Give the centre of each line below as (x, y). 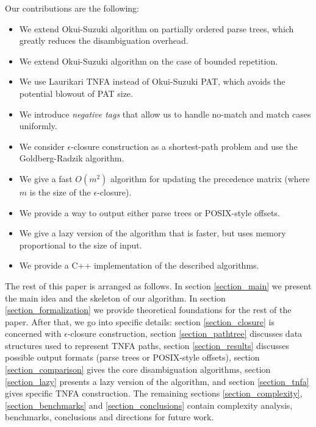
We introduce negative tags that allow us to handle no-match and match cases (165, 114)
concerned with (33, 333)
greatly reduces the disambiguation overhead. (104, 41)
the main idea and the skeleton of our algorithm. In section (115, 298)
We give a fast (46, 178)
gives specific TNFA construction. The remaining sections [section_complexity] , (154, 393)
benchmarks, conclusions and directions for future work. (110, 417)
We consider (42, 146)
